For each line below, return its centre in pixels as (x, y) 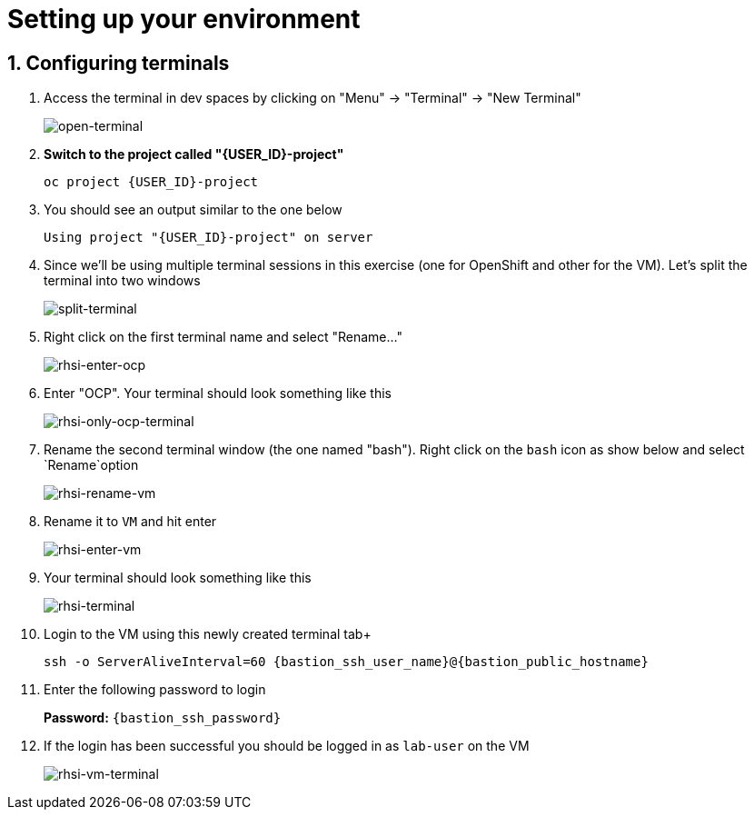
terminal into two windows (122, 281)
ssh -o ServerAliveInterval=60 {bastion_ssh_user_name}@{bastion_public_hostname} (346, 662)
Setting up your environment (184, 19)
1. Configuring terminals (119, 63)
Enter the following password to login (155, 690)
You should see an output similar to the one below (193, 210)
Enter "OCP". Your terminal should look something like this (218, 394)
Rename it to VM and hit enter (130, 522)
